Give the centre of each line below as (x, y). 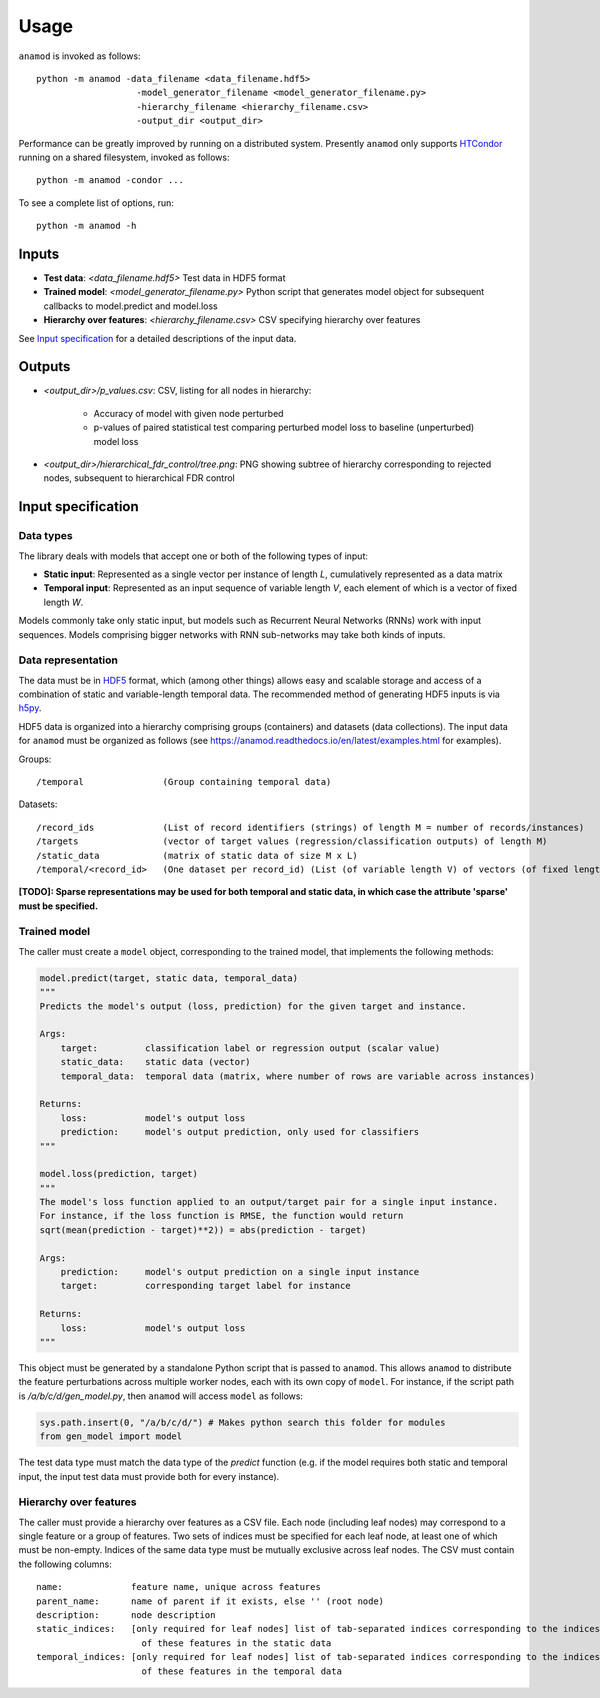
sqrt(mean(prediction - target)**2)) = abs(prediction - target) (203, 1229)
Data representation (68, 660)
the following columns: (65, 1564)
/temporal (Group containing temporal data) (184, 781)
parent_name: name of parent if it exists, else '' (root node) (210, 1601)
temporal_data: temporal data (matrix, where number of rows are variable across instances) (297, 1076)
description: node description (126, 1615)
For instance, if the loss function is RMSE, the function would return (221, 1216)
